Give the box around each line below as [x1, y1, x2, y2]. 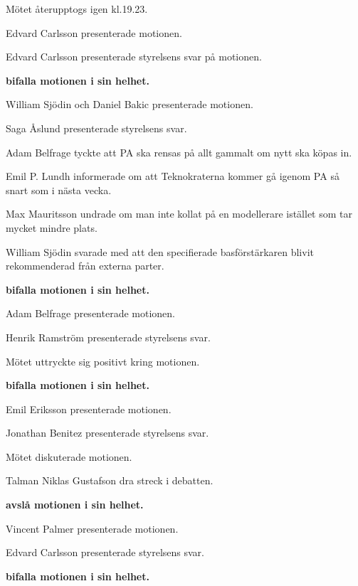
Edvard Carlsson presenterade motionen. [6, 25, 182, 40]
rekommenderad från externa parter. [6, 258, 164, 273]
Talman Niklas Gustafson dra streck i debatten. [6, 473, 214, 488]
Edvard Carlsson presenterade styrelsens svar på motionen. [6, 49, 262, 64]
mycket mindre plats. [6, 220, 98, 235]
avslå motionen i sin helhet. [6, 497, 144, 512]
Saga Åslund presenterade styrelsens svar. [6, 120, 187, 135]
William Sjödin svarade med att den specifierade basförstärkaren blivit [6, 244, 314, 259]
